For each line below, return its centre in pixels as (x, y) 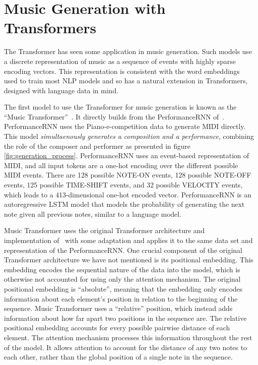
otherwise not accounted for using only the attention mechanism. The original (122, 279)
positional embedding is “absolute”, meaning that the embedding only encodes (123, 288)
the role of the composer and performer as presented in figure (97, 146)
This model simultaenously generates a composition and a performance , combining (129, 136)
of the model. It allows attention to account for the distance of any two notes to (126, 347)
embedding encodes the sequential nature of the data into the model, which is (122, 269)
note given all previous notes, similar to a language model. (93, 213)
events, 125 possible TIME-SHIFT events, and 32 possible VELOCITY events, (123, 185)
